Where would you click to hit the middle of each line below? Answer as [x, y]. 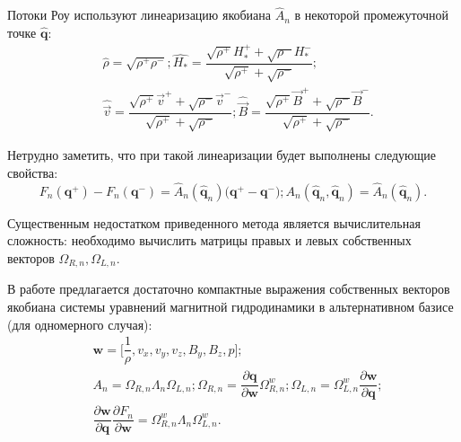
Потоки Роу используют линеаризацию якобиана [139, 15]
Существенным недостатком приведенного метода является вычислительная [214, 222]
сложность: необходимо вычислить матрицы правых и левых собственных [209, 240]
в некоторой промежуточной [372, 15]
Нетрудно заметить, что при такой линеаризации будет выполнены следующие [222, 155]
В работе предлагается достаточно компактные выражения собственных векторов [229, 289]
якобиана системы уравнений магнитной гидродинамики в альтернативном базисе [230, 306]
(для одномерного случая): [80, 324]
